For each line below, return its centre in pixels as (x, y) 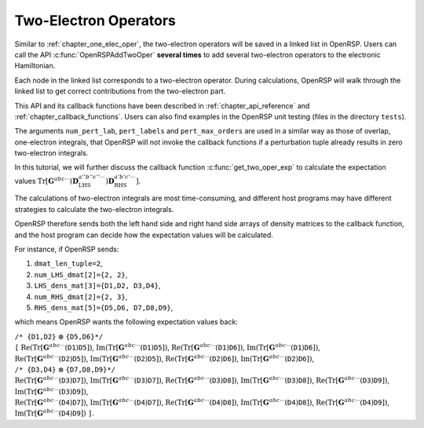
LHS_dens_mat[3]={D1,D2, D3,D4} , (97, 286)
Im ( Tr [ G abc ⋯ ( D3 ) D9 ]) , (51, 391)
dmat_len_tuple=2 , (68, 264)
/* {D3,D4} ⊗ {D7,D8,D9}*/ (65, 369)
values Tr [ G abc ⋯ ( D (46, 180)
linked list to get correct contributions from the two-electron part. (120, 91)
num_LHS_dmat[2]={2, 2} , (81, 274)
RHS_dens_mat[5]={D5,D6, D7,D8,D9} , (104, 307)
